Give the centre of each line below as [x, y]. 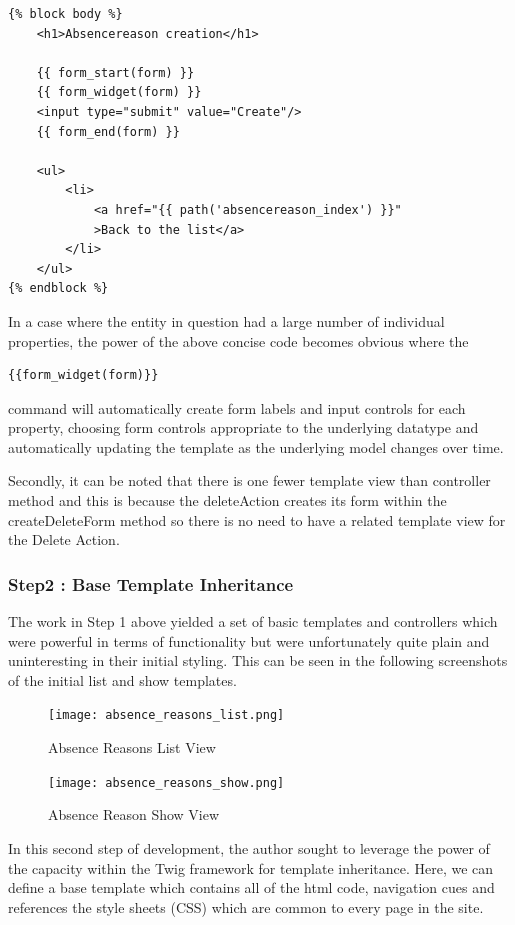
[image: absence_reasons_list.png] [166, 715]
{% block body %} [65, 14]
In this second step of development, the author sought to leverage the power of [249, 847]
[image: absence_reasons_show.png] [166, 782]
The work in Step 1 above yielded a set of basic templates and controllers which [253, 621]
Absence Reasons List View [132, 747]
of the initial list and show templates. [122, 679]
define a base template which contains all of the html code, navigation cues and [251, 887]
